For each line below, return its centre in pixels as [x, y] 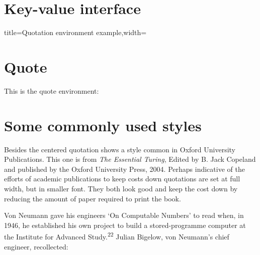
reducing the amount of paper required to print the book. [93, 198]
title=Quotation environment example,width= [75, 32]
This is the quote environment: [52, 90]
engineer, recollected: [36, 246]
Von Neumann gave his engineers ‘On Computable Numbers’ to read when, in [124, 215]
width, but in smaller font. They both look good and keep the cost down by [121, 188]
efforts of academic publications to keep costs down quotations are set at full [122, 179]
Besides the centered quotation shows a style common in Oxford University [120, 149]
